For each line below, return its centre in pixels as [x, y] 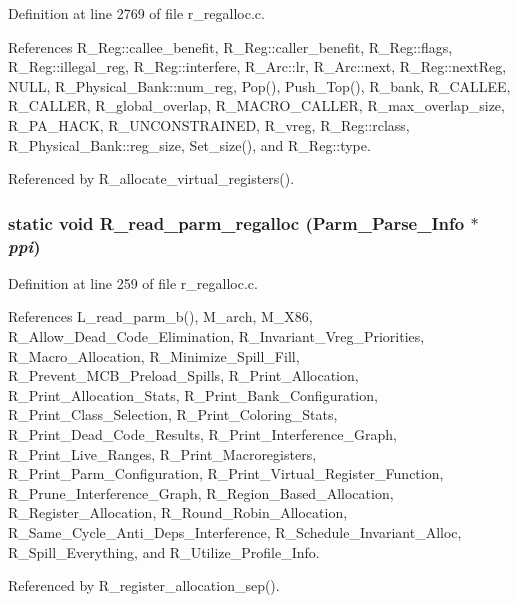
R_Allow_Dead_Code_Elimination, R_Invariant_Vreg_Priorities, [216, 336]
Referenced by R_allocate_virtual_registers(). [151, 178]
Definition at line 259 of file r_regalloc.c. [133, 282]
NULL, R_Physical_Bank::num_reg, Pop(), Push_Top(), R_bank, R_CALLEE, [259, 85]
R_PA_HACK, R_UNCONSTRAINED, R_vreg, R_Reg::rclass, [209, 124]
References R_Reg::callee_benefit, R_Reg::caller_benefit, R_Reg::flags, [230, 46]
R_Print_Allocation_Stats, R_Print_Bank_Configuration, [193, 394]
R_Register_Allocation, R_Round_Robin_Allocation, [178, 512]
